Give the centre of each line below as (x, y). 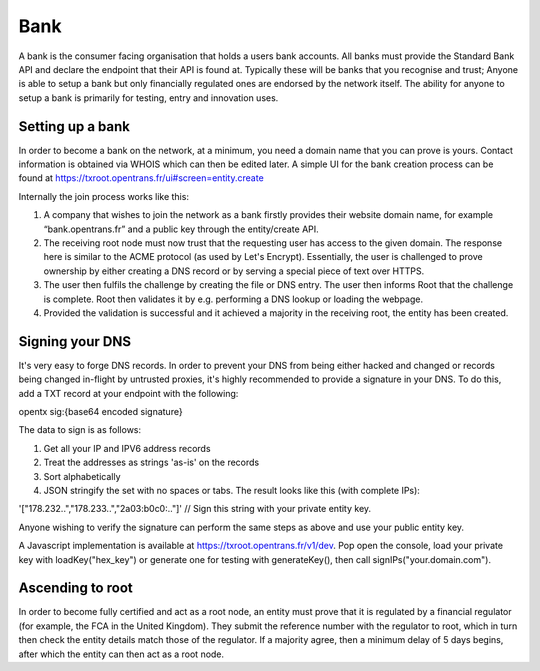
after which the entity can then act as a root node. (121, 654)
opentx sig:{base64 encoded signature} (101, 411)
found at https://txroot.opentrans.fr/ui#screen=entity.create (141, 178)
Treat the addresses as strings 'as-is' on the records (151, 462)
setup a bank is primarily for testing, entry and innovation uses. (148, 97)
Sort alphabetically (82, 476)
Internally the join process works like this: (104, 196)
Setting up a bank (74, 126)
